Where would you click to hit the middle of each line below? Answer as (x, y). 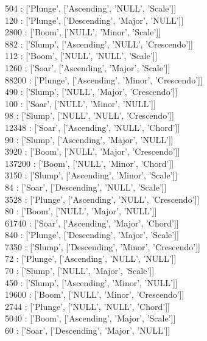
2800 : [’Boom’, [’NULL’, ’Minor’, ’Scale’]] (83, 32)
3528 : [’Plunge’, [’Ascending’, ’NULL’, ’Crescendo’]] (102, 199)
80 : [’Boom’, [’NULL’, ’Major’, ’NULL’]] (81, 211)
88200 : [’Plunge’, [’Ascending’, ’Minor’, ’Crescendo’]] (104, 79)
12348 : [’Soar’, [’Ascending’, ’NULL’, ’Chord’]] (93, 127)
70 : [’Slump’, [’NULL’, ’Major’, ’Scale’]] (80, 271)
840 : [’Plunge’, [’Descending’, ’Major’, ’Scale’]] (92, 235)
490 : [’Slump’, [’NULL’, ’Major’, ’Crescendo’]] (91, 92)
